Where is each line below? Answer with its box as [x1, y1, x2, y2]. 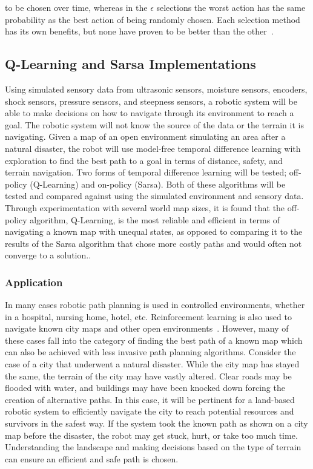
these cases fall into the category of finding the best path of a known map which [5, 333, 303, 346]
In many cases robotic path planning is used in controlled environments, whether [5, 298, 305, 311]
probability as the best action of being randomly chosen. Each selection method [5, 13, 300, 25]
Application [5, 274, 63, 289]
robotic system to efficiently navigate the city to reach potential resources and [5, 405, 294, 418]
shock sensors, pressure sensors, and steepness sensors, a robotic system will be [5, 94, 297, 107]
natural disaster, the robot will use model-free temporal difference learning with [5, 142, 301, 154]
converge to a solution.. [5, 249, 91, 261]
